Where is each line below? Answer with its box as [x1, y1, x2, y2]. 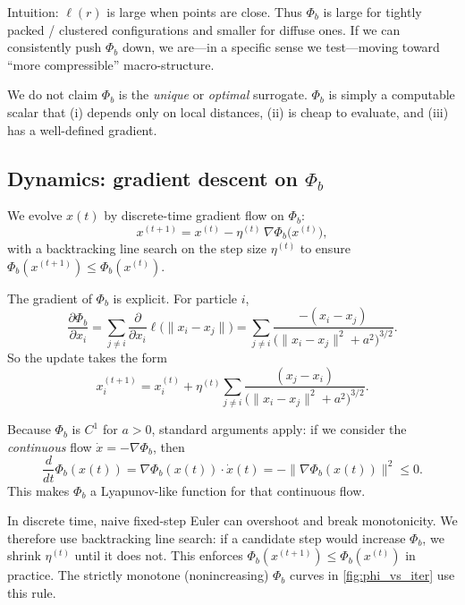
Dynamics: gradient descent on [7, 164, 298, 192]
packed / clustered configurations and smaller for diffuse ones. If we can [7, 20, 401, 38]
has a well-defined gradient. [7, 120, 157, 139]
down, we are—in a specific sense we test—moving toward [122, 38, 440, 56]
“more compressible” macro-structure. [7, 55, 215, 73]
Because [7, 420, 51, 439]
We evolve [7, 206, 63, 225]
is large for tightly [323, 3, 422, 21]
